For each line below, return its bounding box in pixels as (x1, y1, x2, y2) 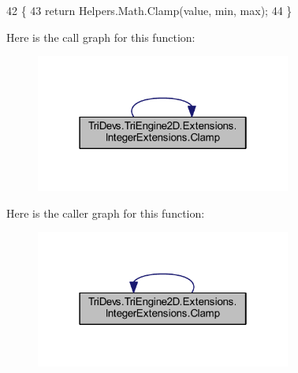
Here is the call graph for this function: (6, 28, 196, 45)
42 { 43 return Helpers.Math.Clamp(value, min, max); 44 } (6, 2, 292, 18)
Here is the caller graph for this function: (6, 204, 205, 221)
